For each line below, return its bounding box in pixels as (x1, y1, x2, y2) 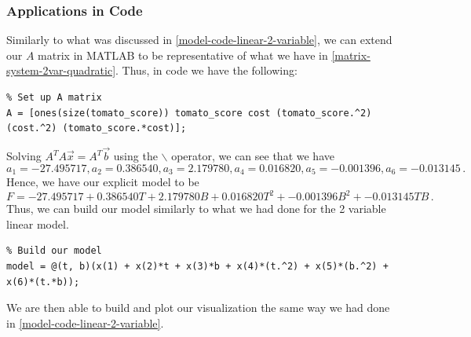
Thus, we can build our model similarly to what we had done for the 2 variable (6, 200, 386, 217)
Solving (6, 148, 42, 163)
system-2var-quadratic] (6, 62, 116, 79)
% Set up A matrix (6, 92, 102, 103)
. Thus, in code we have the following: (115, 62, 298, 79)
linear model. (6, 215, 69, 232)
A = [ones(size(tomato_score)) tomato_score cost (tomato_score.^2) (6, 107, 372, 119)
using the (113, 148, 158, 163)
